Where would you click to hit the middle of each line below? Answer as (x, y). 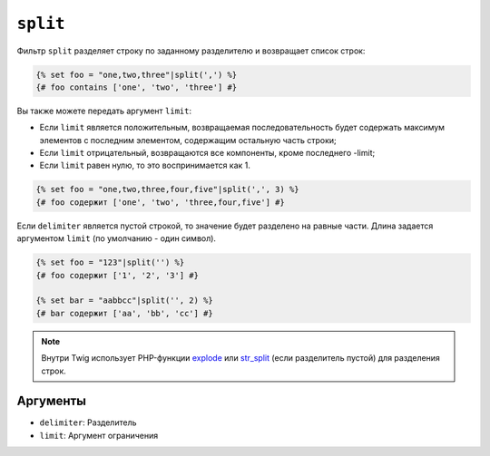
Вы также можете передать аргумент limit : (104, 111)
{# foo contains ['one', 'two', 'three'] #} (137, 87)
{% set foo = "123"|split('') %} (110, 262)
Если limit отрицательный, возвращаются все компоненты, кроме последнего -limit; (207, 153)
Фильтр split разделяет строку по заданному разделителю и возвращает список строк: (191, 51)
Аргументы (51, 401)
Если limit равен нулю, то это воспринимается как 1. (145, 165)
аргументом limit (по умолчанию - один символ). (117, 238)
